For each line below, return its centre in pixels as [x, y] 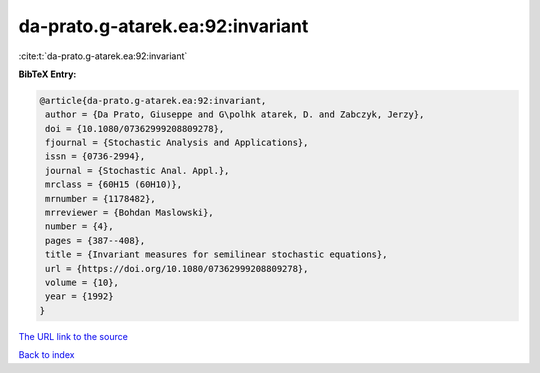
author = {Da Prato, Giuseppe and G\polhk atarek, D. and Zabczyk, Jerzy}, [235, 114]
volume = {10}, [82, 282]
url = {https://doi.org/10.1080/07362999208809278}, [177, 268]
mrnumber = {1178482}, [101, 198]
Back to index [46, 355]
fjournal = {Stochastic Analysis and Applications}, [177, 143]
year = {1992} [79, 296]
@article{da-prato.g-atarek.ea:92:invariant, [153, 100]
